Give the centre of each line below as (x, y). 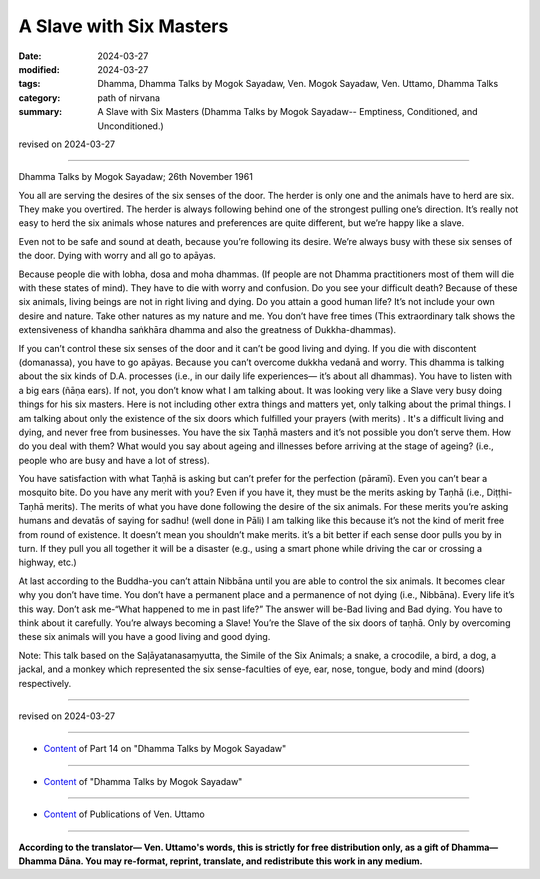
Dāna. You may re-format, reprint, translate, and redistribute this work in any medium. (241, 861)
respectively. (45, 683)
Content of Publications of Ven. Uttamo (124, 814)
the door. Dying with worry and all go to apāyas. (117, 256)
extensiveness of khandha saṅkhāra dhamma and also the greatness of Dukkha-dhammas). (207, 330)
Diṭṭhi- (499, 492)
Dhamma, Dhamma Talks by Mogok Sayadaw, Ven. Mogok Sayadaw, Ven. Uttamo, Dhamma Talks (298, 84)
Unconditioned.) (130, 126)
